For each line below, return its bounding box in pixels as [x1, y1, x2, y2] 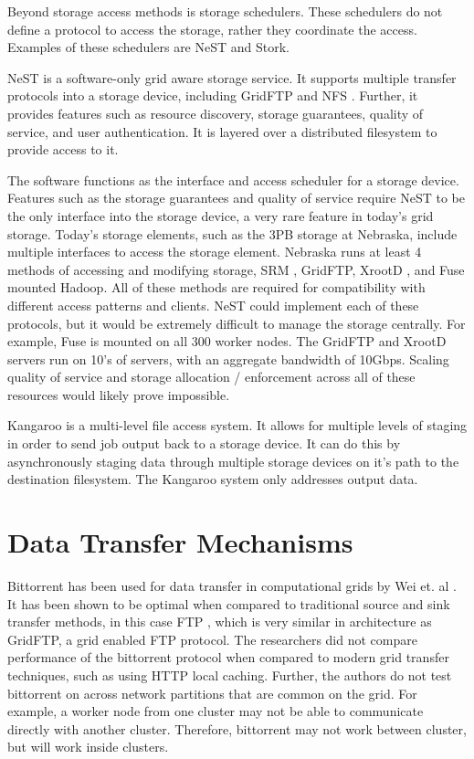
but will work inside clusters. [7, 737, 169, 756]
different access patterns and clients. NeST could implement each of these [7, 295, 419, 314]
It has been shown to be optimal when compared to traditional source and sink [7, 594, 450, 613]
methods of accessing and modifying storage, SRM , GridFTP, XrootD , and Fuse [7, 259, 465, 279]
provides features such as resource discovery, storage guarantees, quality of [7, 103, 424, 122]
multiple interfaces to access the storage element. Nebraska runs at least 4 [7, 242, 422, 261]
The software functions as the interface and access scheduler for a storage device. [7, 170, 459, 189]
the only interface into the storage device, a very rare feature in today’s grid [7, 206, 434, 225]
